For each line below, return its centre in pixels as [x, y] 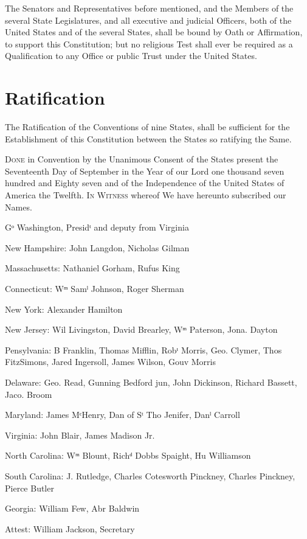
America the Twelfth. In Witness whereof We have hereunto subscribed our [146, 195]
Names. [19, 207]
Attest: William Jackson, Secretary [70, 528]
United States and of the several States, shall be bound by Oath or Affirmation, [154, 32]
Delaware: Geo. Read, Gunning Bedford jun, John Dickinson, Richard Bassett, [151, 382]
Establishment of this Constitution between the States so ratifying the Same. [148, 138]
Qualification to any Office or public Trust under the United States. [131, 56]
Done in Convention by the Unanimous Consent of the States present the [142, 159]
